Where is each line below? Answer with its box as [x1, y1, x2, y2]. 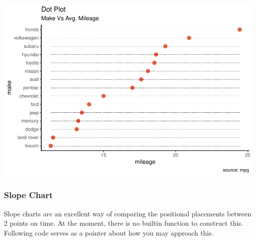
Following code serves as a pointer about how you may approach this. [4, 227, 214, 238]
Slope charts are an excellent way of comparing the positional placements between [4, 208, 252, 218]
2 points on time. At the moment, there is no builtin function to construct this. [4, 218, 243, 228]
